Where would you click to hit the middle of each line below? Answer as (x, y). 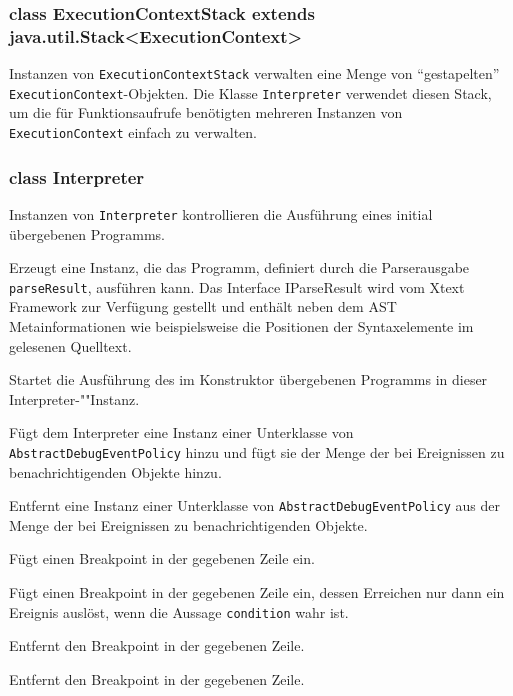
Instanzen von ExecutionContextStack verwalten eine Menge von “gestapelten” (254, 73)
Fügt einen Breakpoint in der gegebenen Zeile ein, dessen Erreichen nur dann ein (257, 592)
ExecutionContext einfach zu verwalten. (133, 132)
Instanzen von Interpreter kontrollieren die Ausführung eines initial (221, 213)
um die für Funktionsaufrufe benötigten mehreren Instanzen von (206, 112)
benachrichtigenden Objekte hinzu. (115, 471)
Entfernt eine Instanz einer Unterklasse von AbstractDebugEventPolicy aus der (254, 505)
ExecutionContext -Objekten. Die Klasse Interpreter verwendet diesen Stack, (250, 92)
